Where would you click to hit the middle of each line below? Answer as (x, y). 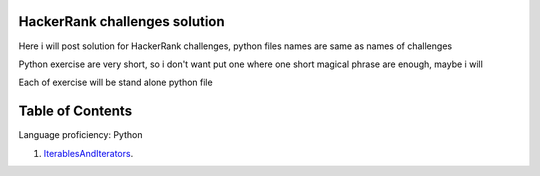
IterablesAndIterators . (88, 153)
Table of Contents (75, 111)
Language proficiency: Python (80, 135)
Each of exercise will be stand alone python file (116, 82)
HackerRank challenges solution (121, 21)
